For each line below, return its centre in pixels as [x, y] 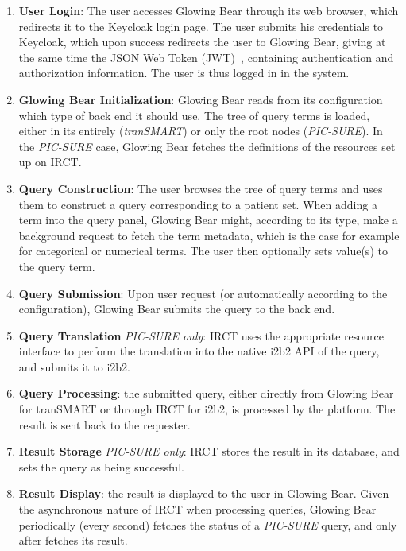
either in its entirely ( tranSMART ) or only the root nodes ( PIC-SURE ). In [201, 131]
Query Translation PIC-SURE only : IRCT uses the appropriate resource [201, 335]
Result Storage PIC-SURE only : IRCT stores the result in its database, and [209, 451]
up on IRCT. [50, 162]
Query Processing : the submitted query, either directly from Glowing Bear [206, 393]
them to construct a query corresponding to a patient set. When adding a [198, 204]
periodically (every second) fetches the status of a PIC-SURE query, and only [208, 524]
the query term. [57, 266]
